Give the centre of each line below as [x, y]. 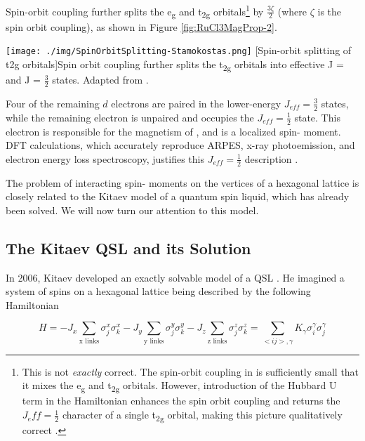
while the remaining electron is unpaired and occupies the [130, 117]
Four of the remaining [53, 103]
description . [271, 158]
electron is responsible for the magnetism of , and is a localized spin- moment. [173, 131]
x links [89, 341]
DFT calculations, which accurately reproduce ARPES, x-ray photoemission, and [180, 145]
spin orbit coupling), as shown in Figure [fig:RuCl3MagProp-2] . [141, 26]
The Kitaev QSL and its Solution [128, 248]
